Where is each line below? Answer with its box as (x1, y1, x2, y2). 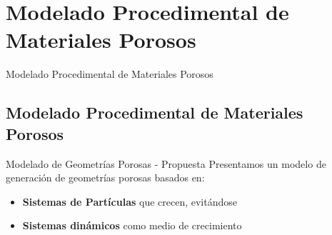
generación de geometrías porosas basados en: (6, 170, 205, 185)
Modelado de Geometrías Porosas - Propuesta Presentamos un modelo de (6, 156, 326, 171)
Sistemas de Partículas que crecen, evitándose (22, 194, 237, 209)
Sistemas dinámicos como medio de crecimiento (22, 218, 242, 233)
